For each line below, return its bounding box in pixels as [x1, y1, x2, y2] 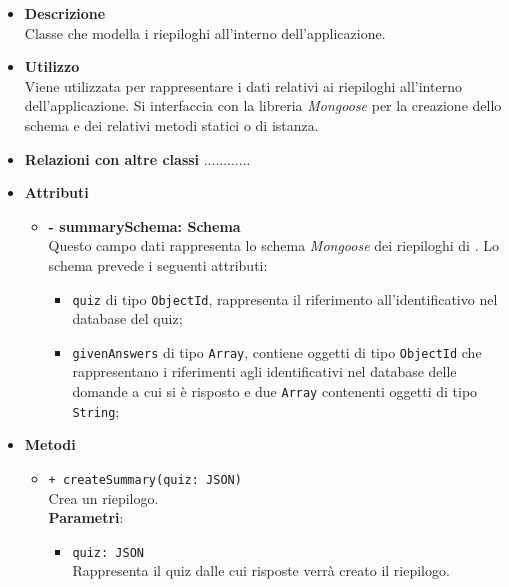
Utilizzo [24, 56, 80, 77]
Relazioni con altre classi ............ [24, 148, 251, 169]
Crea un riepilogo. [48, 487, 159, 508]
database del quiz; [72, 308, 183, 329]
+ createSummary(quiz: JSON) [48, 472, 242, 487]
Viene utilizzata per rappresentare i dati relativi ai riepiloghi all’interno [24, 75, 462, 96]
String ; [72, 400, 120, 421]
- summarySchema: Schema [48, 215, 241, 236]
